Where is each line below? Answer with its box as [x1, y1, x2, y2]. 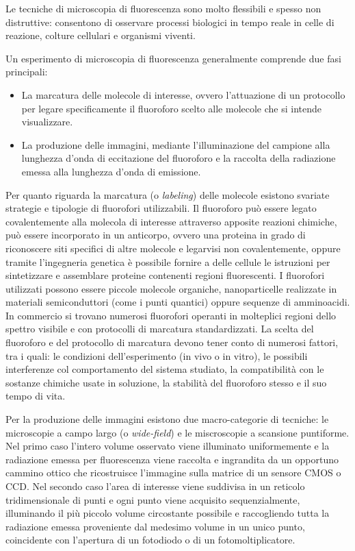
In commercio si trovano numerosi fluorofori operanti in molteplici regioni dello [5, 308, 337, 322]
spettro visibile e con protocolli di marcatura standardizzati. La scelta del [5, 321, 314, 336]
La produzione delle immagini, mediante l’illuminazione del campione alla [21, 137, 330, 151]
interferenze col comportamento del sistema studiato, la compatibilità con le [5, 362, 324, 376]
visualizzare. [21, 114, 73, 129]
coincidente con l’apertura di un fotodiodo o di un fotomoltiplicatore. [5, 532, 295, 547]
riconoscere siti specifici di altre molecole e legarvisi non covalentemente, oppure [5, 241, 341, 255]
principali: [5, 64, 48, 79]
